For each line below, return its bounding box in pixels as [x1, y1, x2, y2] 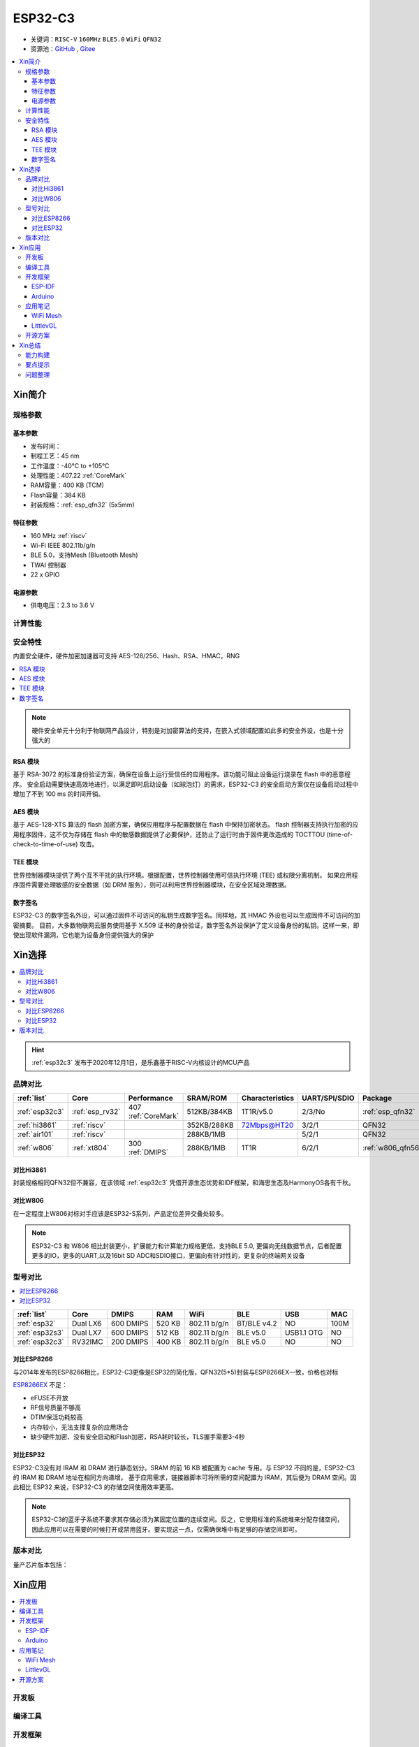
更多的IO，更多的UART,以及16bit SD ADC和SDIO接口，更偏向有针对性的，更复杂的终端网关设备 [31, 1251, 305, 1259]
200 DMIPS [110, 1337, 149, 1347]
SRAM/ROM [186, 1094, 228, 1103]
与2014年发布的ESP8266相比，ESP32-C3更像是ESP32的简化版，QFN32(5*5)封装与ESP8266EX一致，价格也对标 [13, 1368, 339, 1376]
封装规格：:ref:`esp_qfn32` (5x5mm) [30, 500, 135, 509]
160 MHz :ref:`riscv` [30, 531, 87, 539]
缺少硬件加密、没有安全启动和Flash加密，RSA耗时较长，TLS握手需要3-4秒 [30, 1433, 245, 1441]
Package [362, 1094, 392, 1103]
